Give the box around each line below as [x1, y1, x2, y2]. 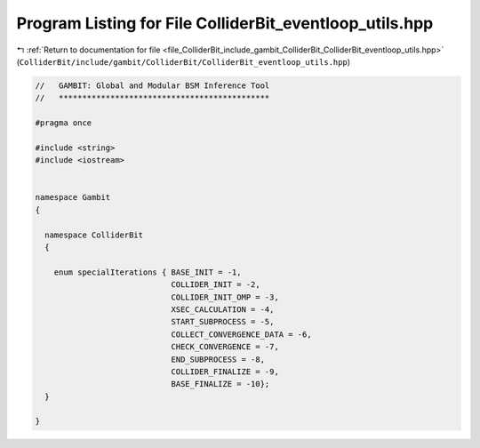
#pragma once [35, 118, 92, 128]
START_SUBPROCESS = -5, [171, 316, 275, 327]
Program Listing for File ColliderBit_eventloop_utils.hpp [16, 13, 434, 33]
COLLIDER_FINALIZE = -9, [171, 366, 279, 377]
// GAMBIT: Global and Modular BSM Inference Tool [35, 80, 270, 91]
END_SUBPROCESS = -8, [171, 354, 266, 364]
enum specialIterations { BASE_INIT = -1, [53, 267, 242, 277]
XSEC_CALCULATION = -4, [171, 304, 275, 315]
